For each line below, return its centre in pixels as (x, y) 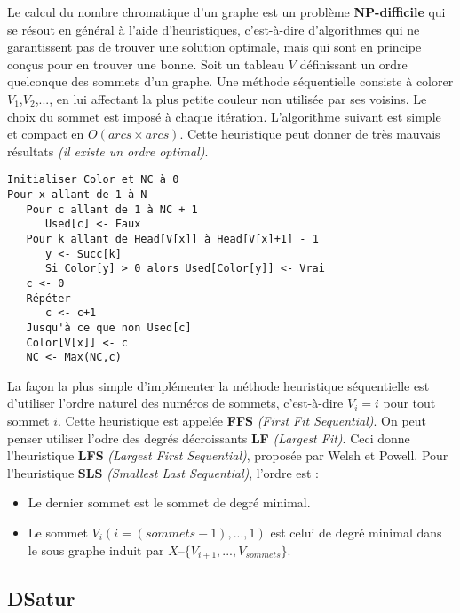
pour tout (409, 403)
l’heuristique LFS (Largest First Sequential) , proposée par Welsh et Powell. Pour (228, 455)
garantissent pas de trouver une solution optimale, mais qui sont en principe (214, 47)
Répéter (48, 298)
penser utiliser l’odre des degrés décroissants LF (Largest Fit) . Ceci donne (209, 438)
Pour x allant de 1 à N (77, 195)
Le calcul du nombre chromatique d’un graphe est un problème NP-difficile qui (226, 12)
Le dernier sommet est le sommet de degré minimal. (169, 502)
